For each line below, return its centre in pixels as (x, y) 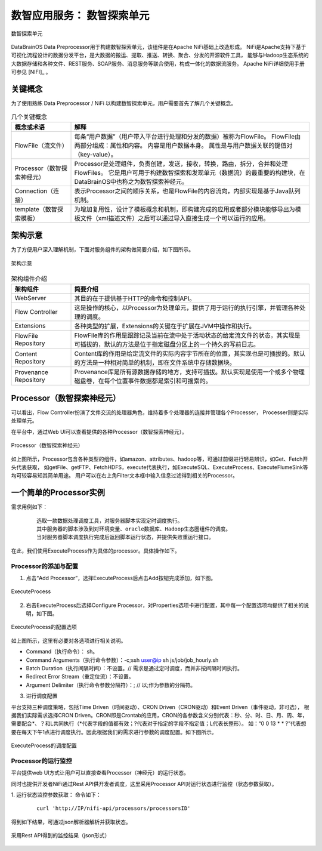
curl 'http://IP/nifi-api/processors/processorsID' (114, 808)
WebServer (30, 298)
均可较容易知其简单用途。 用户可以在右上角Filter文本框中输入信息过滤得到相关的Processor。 (125, 476)
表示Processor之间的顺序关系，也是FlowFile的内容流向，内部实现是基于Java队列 (188, 191)
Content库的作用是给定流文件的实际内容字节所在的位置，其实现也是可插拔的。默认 (190, 354)
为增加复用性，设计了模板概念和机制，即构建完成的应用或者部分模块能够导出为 (185, 209)
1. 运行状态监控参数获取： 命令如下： (56, 795)
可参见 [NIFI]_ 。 (31, 72)
